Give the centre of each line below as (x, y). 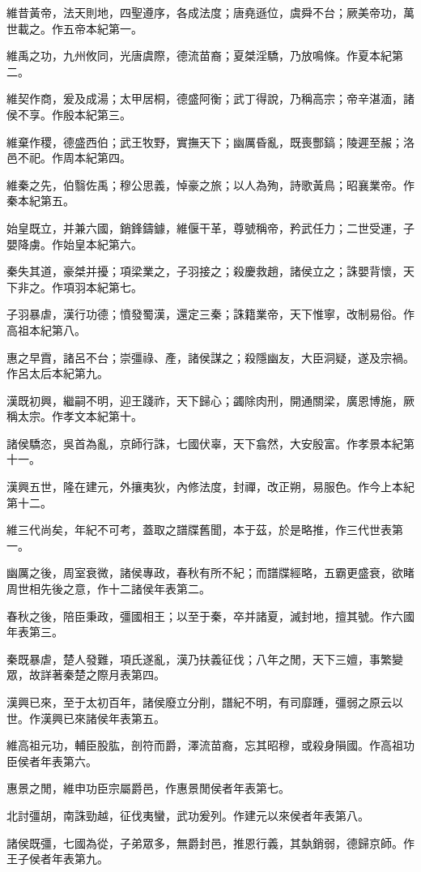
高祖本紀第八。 (46, 329)
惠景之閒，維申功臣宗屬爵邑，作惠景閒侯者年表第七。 (148, 788)
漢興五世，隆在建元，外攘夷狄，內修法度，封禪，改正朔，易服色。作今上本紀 (210, 487)
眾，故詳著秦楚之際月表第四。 (86, 675)
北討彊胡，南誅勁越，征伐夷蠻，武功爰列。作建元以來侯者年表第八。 (188, 815)
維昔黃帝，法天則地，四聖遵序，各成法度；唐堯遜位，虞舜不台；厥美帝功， (205, 12)
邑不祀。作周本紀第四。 (69, 158)
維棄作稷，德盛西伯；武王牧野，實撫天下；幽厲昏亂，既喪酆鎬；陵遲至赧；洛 (210, 141)
